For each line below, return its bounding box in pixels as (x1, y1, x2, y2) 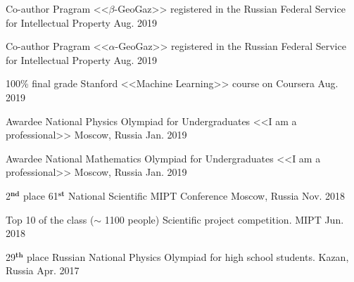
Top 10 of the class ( (6, 212, 94, 226)
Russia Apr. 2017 (6, 263, 80, 278)
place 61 (23, 188, 58, 203)
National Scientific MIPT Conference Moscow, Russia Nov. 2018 (68, 188, 346, 203)
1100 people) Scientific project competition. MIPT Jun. (104, 212, 344, 226)
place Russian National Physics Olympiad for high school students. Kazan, (27, 249, 349, 264)
